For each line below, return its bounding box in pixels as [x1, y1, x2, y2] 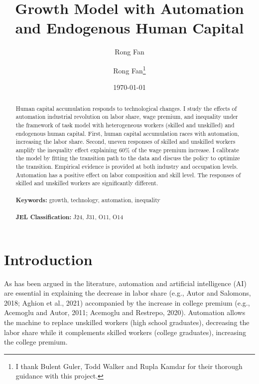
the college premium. [4, 337, 68, 347]
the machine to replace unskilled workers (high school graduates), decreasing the [4, 317, 250, 328]
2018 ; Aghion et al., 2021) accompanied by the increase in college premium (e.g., [4, 297, 250, 308]
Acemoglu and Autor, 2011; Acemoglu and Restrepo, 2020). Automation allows [4, 307, 246, 318]
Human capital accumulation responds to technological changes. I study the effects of [15, 104, 237, 112]
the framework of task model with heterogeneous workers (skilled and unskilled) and [15, 120, 235, 129]
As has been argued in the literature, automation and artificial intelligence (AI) [4, 278, 247, 288]
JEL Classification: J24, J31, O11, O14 [15, 213, 124, 222]
